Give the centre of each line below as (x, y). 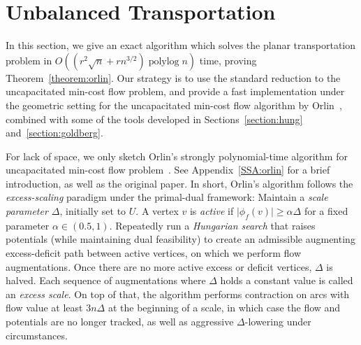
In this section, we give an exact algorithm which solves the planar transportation (181, 45)
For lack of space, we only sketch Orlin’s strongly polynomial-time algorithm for (177, 156)
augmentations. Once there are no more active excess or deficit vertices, (159, 266)
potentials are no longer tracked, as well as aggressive (120, 322)
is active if (212, 211)
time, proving (228, 60)
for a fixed (326, 211)
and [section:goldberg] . (54, 133)
